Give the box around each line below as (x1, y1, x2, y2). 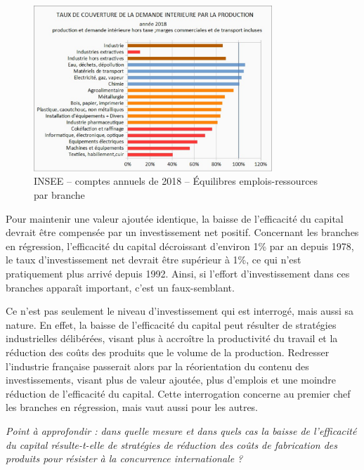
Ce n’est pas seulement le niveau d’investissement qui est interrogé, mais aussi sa (6, 303, 354, 318)
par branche (34, 188, 85, 202)
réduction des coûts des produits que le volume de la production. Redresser (6, 344, 330, 359)
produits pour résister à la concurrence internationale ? (6, 451, 243, 466)
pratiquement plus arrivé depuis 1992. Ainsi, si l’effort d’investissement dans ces (6, 266, 350, 280)
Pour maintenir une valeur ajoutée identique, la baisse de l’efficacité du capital (6, 211, 344, 226)
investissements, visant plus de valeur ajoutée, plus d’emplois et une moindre (6, 372, 337, 387)
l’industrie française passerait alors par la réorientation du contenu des (6, 358, 309, 373)
